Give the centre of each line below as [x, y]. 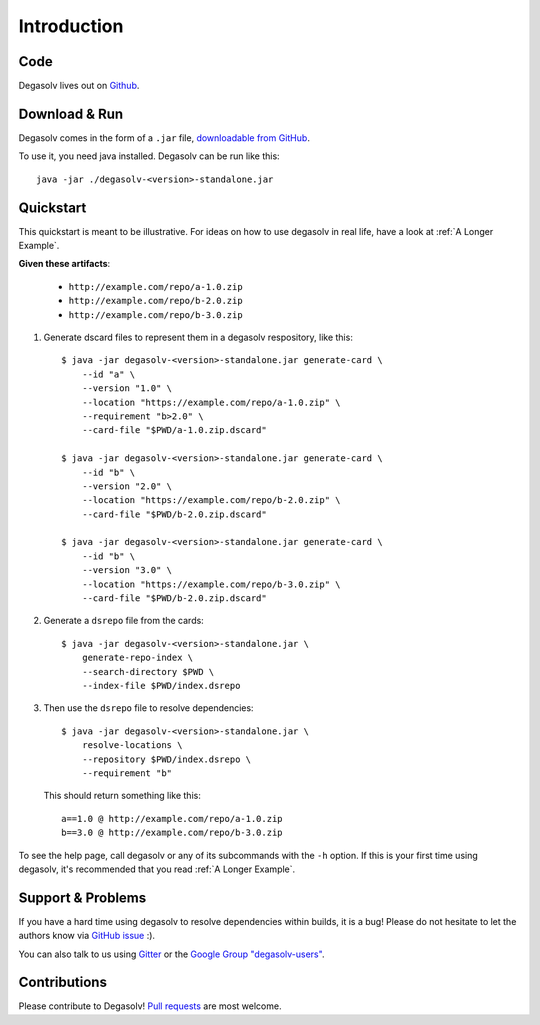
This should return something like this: [122, 796]
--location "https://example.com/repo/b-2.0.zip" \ [211, 500]
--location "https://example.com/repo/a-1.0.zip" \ [211, 402]
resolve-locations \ [132, 745]
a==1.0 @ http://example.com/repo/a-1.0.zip [172, 818]
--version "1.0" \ [127, 388]
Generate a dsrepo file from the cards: [123, 621]
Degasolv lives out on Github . [79, 86]
